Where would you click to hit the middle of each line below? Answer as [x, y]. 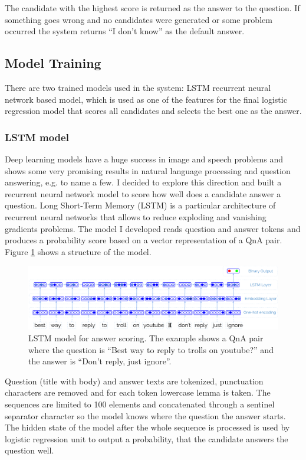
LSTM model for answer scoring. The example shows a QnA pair [146, 337]
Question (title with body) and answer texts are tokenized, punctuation [134, 381]
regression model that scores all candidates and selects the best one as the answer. [153, 111]
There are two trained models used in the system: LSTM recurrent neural [138, 87]
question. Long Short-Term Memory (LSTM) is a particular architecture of [140, 205]
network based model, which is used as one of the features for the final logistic [146, 99]
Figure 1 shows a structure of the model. [78, 251]
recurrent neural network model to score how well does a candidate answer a [143, 193]
